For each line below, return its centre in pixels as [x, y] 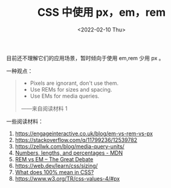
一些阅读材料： [25, 121]
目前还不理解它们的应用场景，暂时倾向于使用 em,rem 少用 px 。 [85, 58]
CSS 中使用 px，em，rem [102, 12]
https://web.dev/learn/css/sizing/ [56, 166]
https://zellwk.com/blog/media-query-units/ [70, 146]
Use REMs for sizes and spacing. [71, 89]
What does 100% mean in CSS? [54, 172]
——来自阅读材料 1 [44, 108]
